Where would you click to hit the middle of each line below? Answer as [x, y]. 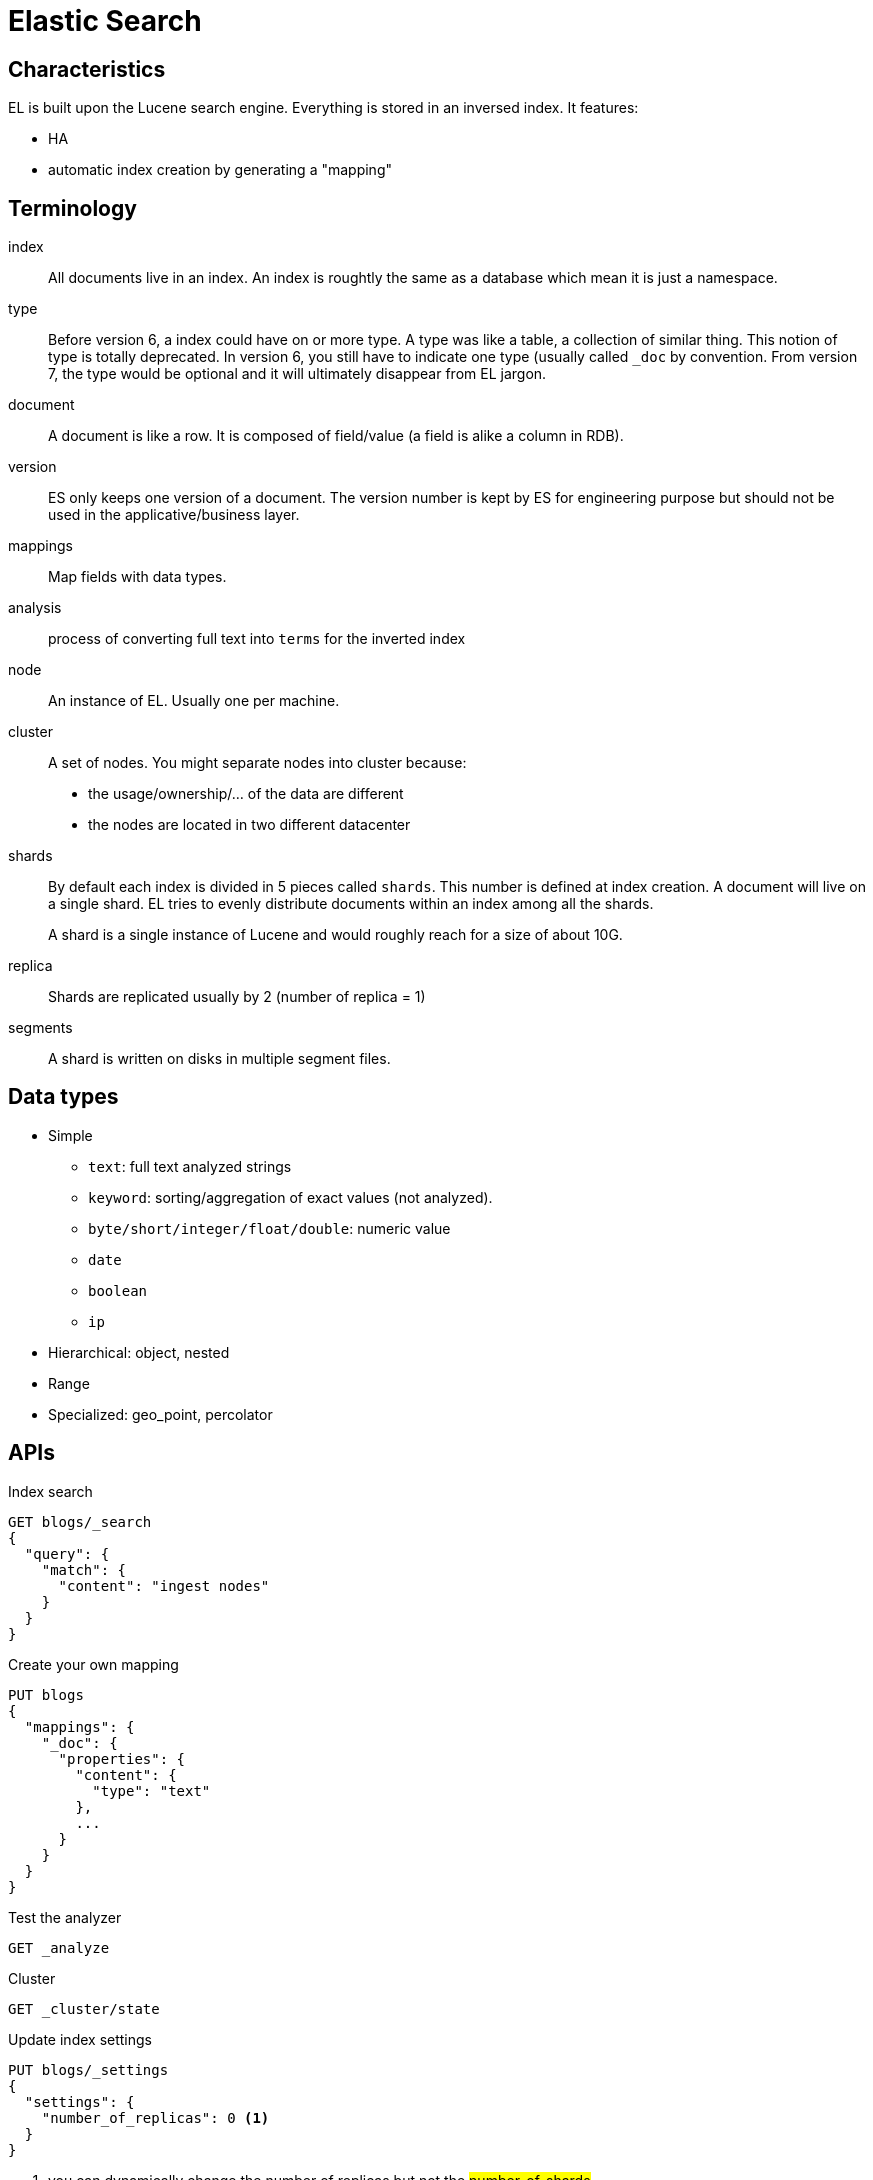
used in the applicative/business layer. [174, 515]
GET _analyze [59, 1947]
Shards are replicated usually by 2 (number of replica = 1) [237, 997]
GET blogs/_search [80, 1521]
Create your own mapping [93, 1664]
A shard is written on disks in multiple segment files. [219, 1059]
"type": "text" [151, 1790]
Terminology [72, 208]
